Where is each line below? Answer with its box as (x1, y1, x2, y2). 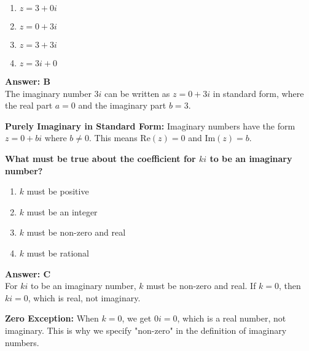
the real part (5, 99, 53, 112)
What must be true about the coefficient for (5, 152, 196, 164)
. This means (88, 131, 138, 144)
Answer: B (5, 75, 50, 87)
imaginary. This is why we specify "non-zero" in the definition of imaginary (5, 323, 287, 336)
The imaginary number (5, 87, 92, 99)
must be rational (26, 246, 89, 259)
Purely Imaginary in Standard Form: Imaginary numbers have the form (5, 119, 295, 132)
